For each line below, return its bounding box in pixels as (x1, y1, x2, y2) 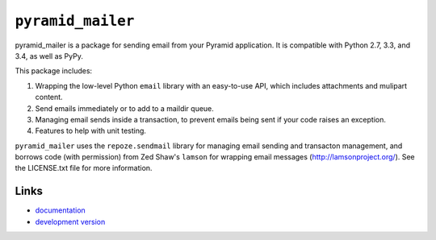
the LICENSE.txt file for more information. (15, 163, 153, 173)
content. (35, 93, 64, 102)
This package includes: (15, 66, 93, 76)
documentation (35, 205, 86, 215)
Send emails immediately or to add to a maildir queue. (35, 103, 214, 113)
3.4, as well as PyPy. (15, 51, 84, 60)
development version (35, 217, 106, 226)
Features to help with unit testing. (35, 126, 147, 136)
